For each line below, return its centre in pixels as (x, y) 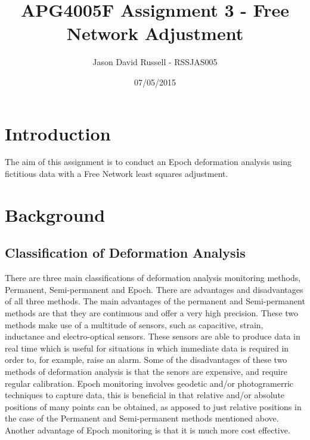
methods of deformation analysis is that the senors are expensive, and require (146, 371)
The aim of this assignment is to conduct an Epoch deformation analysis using (148, 162)
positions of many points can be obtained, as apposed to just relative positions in (153, 406)
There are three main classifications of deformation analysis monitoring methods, (153, 278)
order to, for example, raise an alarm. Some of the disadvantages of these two (146, 360)
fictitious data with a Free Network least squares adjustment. (117, 174)
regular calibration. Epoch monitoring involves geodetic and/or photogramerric (149, 383)
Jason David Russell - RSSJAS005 (155, 62)
